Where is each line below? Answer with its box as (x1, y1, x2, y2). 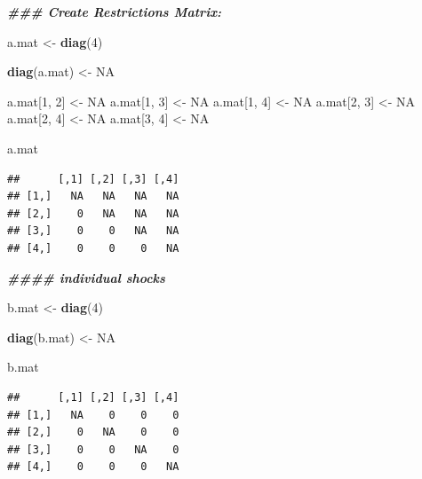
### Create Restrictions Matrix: (7, 3, 221, 20)
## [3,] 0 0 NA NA (7, 224, 179, 238)
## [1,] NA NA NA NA (7, 190, 179, 203)
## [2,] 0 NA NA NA (7, 207, 179, 220)
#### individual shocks (7, 268, 165, 287)
